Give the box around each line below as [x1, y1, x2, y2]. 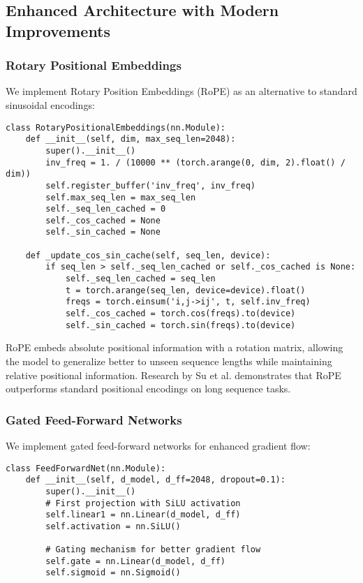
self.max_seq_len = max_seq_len [45, 192, 196, 202]
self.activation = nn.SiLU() [45, 521, 181, 531]
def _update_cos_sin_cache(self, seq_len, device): [25, 250, 271, 260]
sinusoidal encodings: [6, 97, 95, 112]
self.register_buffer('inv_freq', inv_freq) [45, 180, 255, 191]
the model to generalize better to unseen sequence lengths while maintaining [6, 353, 332, 368]
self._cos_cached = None [45, 215, 161, 226]
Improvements [6, 20, 111, 41]
